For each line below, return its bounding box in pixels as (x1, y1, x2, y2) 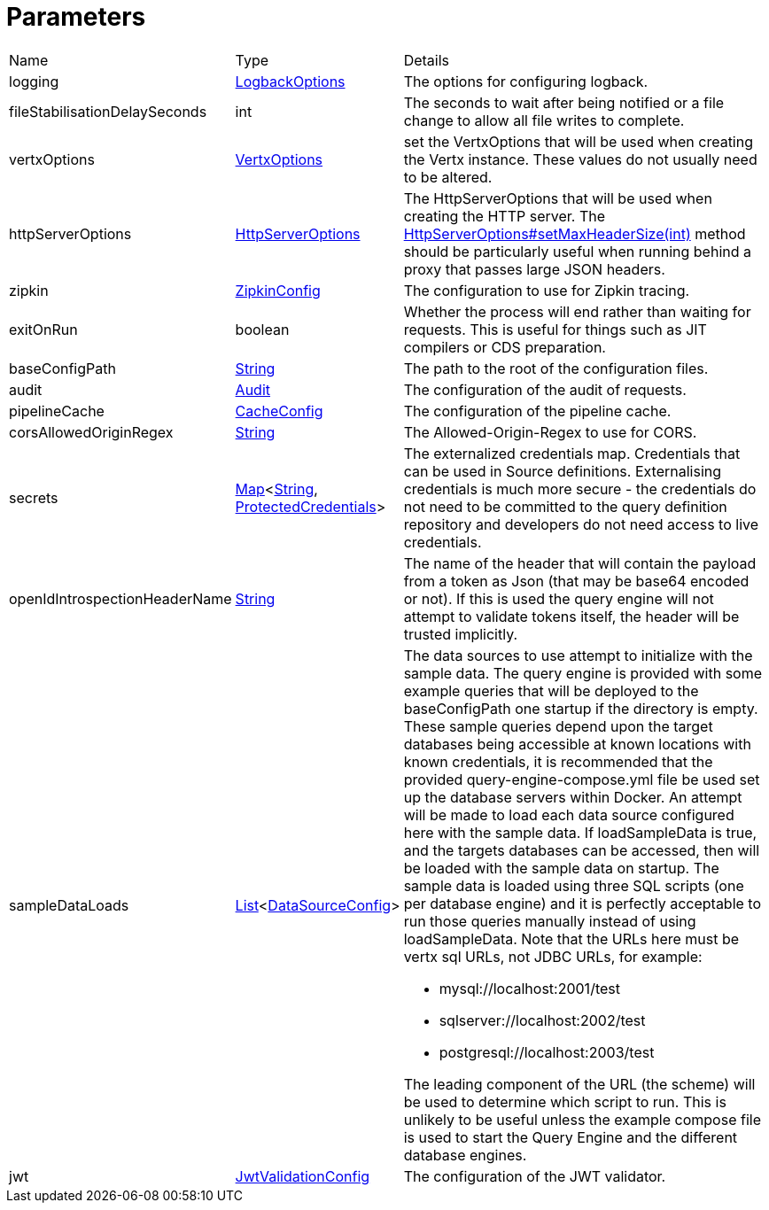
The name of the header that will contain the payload (403, 554, 757, 572)
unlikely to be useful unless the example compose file (403, 1110, 761, 1129)
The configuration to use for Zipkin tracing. (403, 281, 690, 299)
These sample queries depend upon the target (403, 717, 713, 735)
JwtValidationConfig (235, 1167, 370, 1185)
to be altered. (403, 167, 493, 186)
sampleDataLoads (9, 896, 129, 914)
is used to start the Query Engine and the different (403, 1128, 738, 1146)
